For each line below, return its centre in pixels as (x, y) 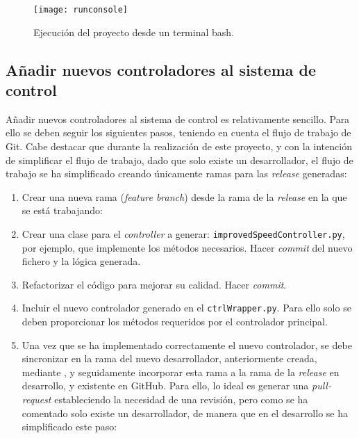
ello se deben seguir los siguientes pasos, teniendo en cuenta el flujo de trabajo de (178, 132)
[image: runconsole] (81, 10)
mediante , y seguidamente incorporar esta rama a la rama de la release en (181, 372)
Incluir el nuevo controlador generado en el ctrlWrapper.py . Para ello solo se (186, 308)
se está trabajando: (62, 210)
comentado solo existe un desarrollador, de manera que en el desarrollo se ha (185, 413)
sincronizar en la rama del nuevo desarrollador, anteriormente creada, (169, 358)
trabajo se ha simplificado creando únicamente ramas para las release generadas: (176, 173)
